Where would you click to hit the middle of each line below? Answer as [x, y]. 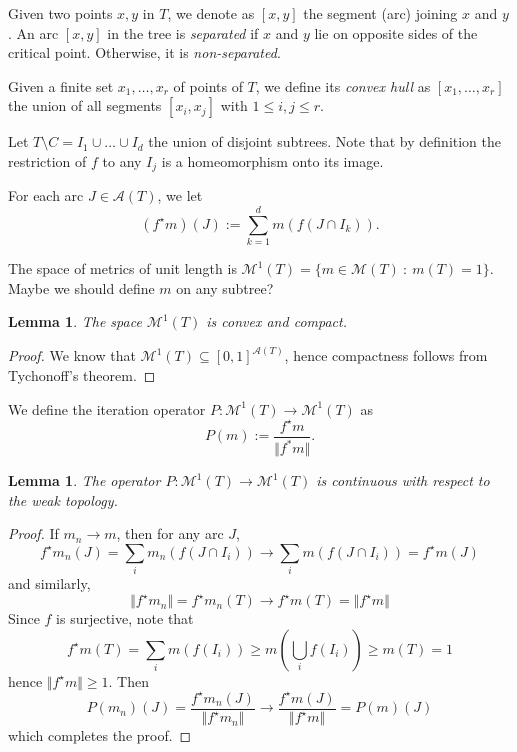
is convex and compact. [276, 321]
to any [122, 160]
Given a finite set [61, 85]
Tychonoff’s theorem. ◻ [82, 374]
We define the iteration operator [107, 408]
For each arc [46, 195]
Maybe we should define [81, 287]
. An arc [33, 32]
